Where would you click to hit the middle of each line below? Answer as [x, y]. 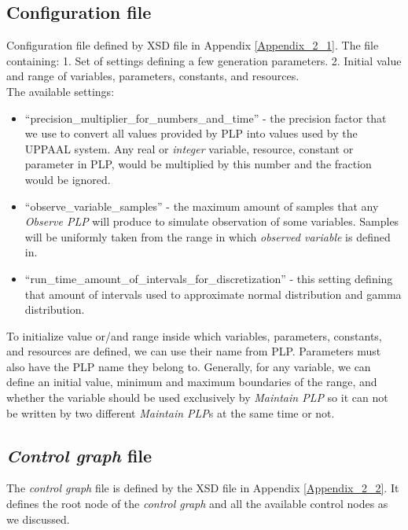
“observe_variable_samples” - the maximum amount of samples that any [202, 206]
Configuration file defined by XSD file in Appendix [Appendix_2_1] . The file [193, 45]
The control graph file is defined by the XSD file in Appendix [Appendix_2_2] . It [203, 488]
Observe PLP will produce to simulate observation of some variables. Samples [212, 221]
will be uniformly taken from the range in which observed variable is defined [208, 236]
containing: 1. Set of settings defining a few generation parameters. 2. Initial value [204, 60]
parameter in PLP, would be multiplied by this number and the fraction [198, 164]
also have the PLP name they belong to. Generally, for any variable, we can [189, 366]
